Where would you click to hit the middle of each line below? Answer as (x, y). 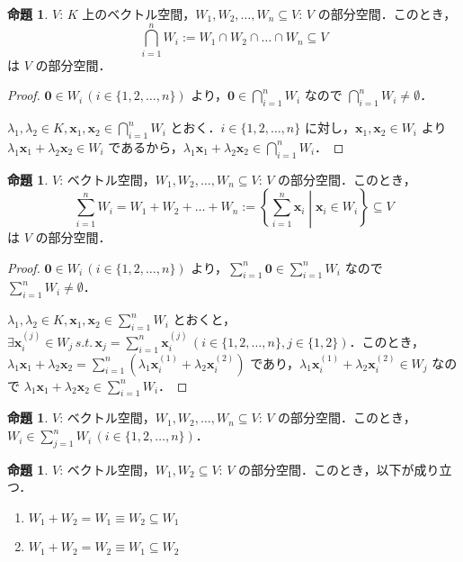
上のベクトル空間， (139, 14)
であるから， (146, 146)
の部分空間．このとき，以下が (326, 469)
